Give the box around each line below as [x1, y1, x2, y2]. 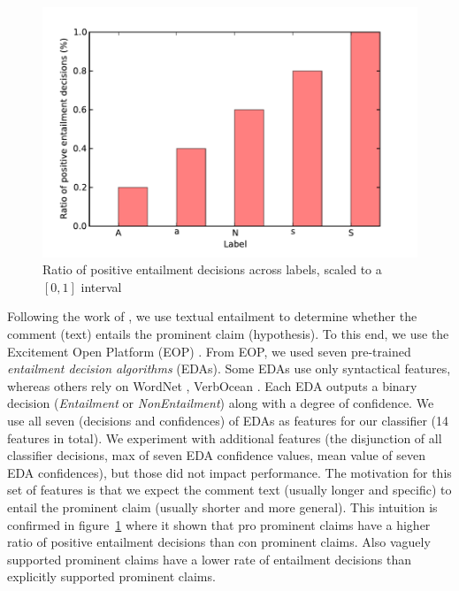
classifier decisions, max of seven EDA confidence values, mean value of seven [7, 446, 426, 464]
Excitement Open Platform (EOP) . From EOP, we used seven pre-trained [7, 342, 411, 360]
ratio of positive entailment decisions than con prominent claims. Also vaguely [7, 533, 431, 551]
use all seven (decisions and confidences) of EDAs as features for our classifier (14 [7, 411, 449, 429]
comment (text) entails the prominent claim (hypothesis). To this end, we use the [7, 325, 449, 343]
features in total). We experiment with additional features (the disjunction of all [7, 428, 442, 447]
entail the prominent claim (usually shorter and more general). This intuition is [7, 497, 438, 516]
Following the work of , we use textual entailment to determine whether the [7, 307, 417, 326]
